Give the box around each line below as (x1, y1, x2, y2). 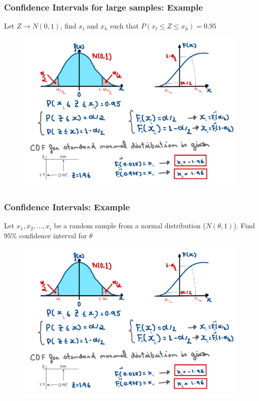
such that (110, 21, 139, 31)
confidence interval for (19, 230, 87, 240)
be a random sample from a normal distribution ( (54, 220, 206, 231)
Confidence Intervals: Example (4, 200, 130, 213)
